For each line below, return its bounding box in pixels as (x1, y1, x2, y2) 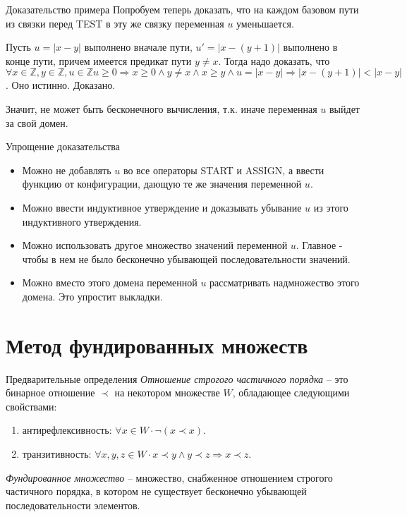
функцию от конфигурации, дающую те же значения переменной (22, 176, 302, 191)
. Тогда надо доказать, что (218, 53, 330, 68)
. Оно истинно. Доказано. (6, 78, 116, 92)
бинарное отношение (6, 385, 95, 400)
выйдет (329, 101, 360, 116)
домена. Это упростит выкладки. (22, 288, 163, 303)
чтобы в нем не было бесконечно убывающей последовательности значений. (22, 251, 351, 266)
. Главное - (296, 238, 343, 253)
